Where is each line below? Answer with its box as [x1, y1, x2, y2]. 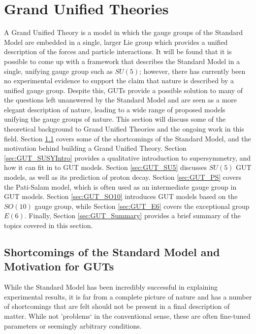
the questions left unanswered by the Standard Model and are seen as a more [4, 95, 237, 105]
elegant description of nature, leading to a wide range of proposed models [4, 104, 225, 114]
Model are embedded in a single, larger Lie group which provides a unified [4, 36, 228, 47]
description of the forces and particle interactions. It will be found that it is [4, 46, 232, 57]
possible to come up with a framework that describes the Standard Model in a [4, 56, 240, 66]
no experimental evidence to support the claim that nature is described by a [4, 75, 234, 86]
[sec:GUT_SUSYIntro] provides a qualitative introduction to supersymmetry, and [4, 152, 251, 163]
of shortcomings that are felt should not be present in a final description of [4, 301, 230, 311]
